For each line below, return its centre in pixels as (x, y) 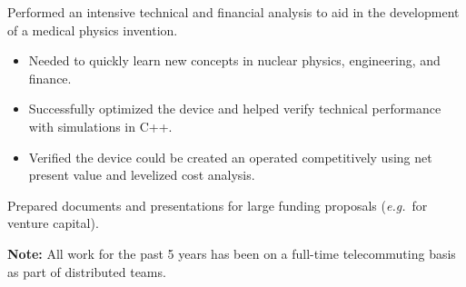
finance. (50, 78)
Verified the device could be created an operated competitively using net (230, 157)
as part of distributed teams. (87, 271)
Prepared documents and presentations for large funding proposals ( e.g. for (218, 205)
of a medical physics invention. (93, 30)
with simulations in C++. (100, 126)
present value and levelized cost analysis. (142, 175)
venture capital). (53, 223)
